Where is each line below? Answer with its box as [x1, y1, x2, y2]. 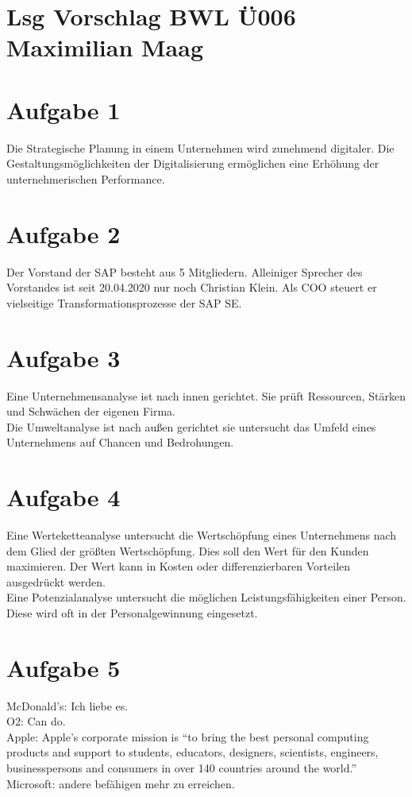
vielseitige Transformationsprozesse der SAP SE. [6, 294, 242, 311]
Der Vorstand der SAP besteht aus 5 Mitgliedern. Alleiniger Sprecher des [6, 263, 363, 280]
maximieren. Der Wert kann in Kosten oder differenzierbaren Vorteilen [6, 558, 351, 575]
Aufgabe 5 [6, 651, 121, 683]
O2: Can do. [6, 713, 66, 729]
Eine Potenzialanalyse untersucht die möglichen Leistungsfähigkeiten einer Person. [6, 589, 406, 605]
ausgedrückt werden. [6, 573, 106, 590]
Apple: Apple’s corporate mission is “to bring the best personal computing [6, 728, 369, 745]
